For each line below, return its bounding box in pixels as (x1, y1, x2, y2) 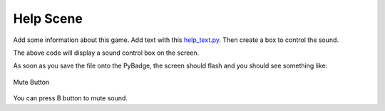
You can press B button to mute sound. (13, 94, 128, 102)
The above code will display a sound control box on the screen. (13, 48, 200, 57)
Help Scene (13, 11, 83, 26)
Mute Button (13, 78, 50, 86)
